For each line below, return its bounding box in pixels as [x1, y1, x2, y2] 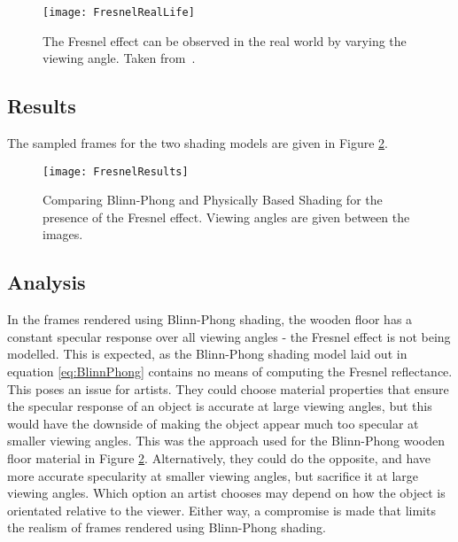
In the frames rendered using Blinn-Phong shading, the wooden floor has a [7, 310, 413, 329]
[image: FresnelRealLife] [43, 6, 195, 19]
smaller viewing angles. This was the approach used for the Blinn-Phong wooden [7, 431, 446, 450]
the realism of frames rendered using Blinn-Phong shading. [7, 518, 326, 537]
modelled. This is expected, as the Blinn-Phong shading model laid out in [7, 345, 408, 363]
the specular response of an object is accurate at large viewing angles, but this [7, 397, 432, 415]
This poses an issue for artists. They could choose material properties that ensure [7, 379, 449, 398]
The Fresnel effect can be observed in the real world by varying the [43, 31, 407, 50]
